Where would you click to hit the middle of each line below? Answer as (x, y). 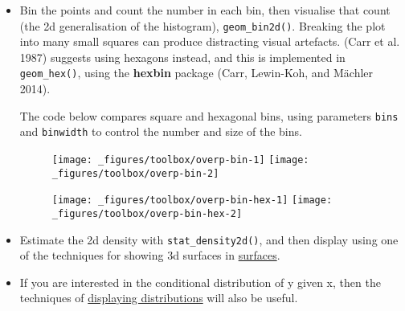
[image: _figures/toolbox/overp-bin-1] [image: (180, 160)
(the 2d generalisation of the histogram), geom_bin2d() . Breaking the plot (202, 25)
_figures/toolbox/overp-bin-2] (135, 173)
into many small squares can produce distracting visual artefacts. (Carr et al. (210, 41)
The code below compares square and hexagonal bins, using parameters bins (209, 115)
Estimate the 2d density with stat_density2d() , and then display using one (209, 239)
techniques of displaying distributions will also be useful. (159, 298)
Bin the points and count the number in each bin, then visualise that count (205, 10)
